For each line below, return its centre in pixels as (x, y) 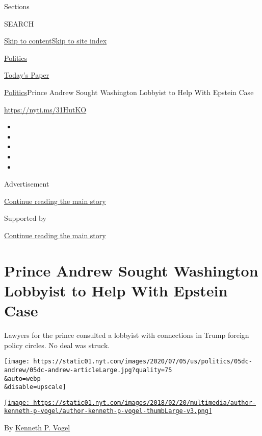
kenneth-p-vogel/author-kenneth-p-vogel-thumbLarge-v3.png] (108, 411)
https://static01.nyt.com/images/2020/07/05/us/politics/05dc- (143, 362)
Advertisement (27, 184)
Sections (17, 6)
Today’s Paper (27, 75)
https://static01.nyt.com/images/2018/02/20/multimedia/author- (145, 403)
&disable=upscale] (35, 387)
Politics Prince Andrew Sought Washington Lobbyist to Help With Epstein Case (129, 92)
